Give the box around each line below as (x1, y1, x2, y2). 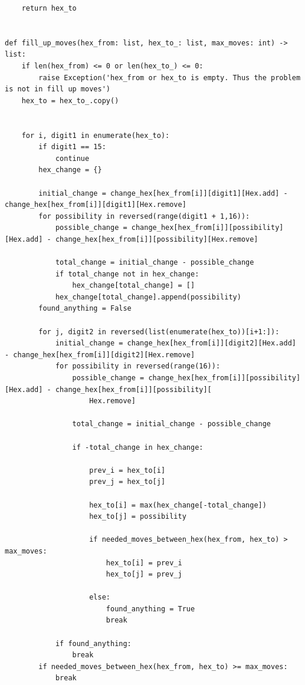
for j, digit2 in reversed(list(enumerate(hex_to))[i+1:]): (38, 327, 280, 336)
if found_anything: (55, 639, 132, 648)
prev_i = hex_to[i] (89, 466, 166, 475)
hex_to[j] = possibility (89, 512, 186, 521)
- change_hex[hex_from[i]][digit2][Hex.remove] (5, 350, 195, 359)
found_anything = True (106, 604, 195, 613)
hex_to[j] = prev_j (106, 570, 182, 579)
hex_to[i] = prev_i (106, 558, 182, 567)
